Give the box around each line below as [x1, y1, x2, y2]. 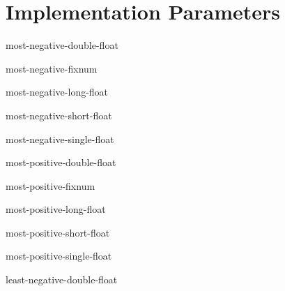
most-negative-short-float [6, 107, 112, 122]
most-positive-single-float [6, 248, 112, 263]
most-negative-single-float [6, 131, 114, 146]
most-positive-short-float [6, 225, 110, 239]
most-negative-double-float [6, 38, 118, 52]
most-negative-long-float [6, 84, 109, 99]
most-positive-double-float [6, 155, 116, 170]
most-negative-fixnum [6, 61, 98, 75]
